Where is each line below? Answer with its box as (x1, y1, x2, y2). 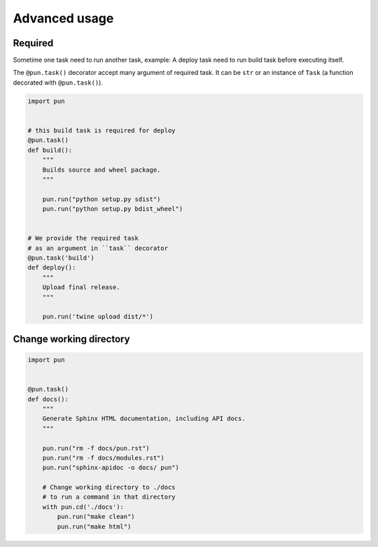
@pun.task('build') (27, 254, 94, 262)
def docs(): (27, 395, 69, 403)
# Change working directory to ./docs (42, 483, 176, 492)
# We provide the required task (27, 235, 139, 242)
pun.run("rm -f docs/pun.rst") (42, 444, 150, 452)
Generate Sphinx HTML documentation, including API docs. (42, 415, 246, 423)
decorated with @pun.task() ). (13, 78, 103, 87)
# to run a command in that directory (42, 493, 176, 501)
